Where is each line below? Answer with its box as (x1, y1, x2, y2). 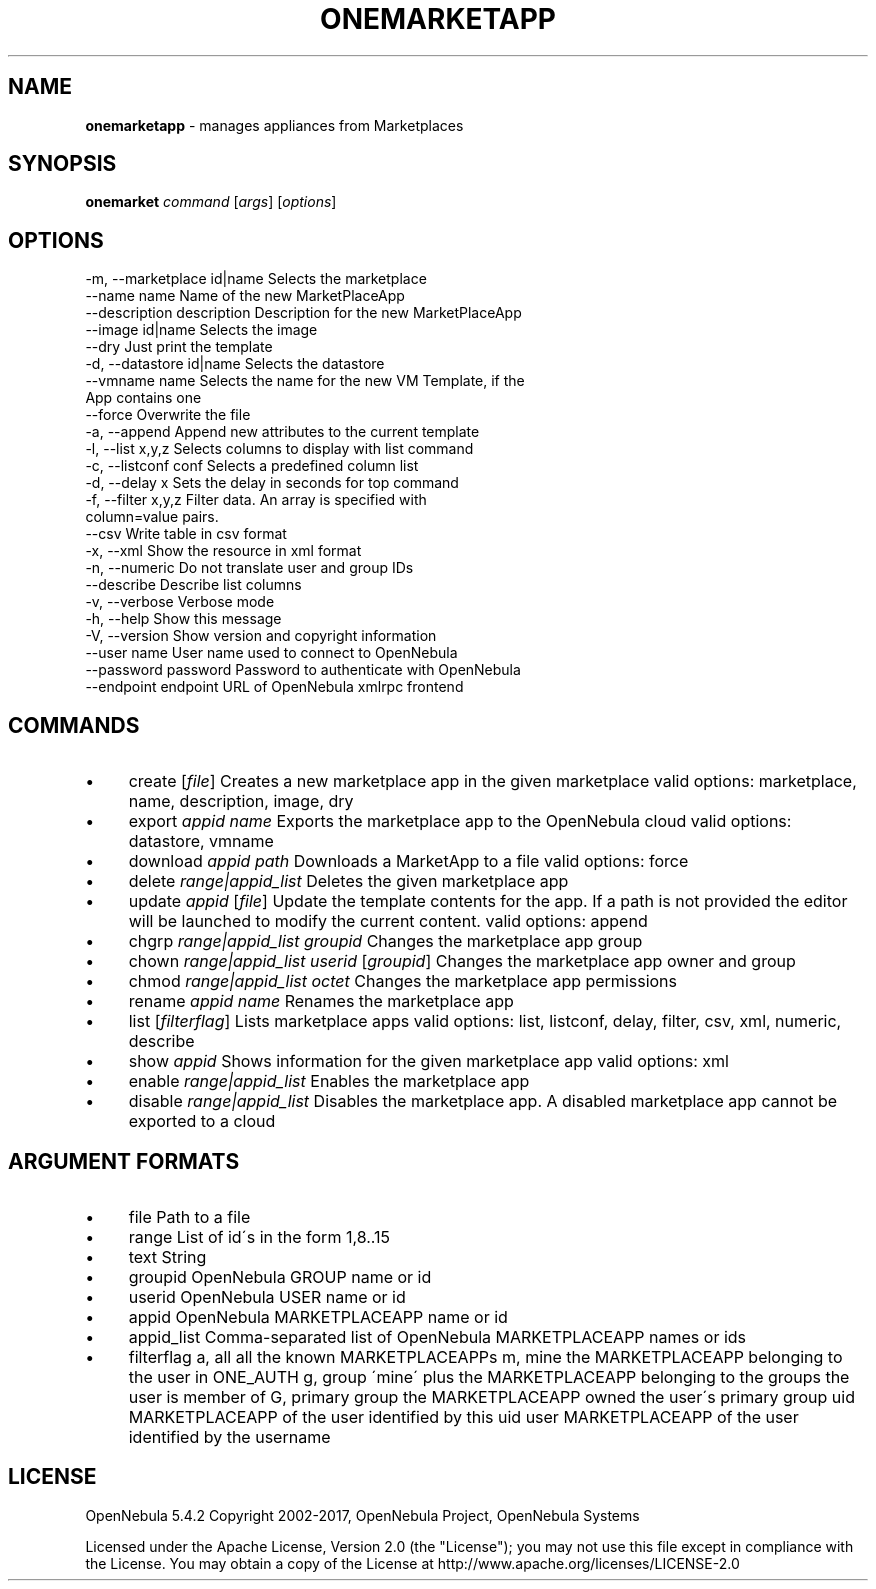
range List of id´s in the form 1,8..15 (128, 1226, 391, 1247)
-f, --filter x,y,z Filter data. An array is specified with (85, 491, 427, 509)
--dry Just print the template (85, 338, 273, 356)
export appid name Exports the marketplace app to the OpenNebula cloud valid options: (128, 811, 792, 832)
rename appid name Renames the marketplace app (128, 991, 514, 1012)
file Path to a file (128, 1206, 251, 1227)
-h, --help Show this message (85, 610, 282, 628)
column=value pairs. (85, 508, 219, 526)
